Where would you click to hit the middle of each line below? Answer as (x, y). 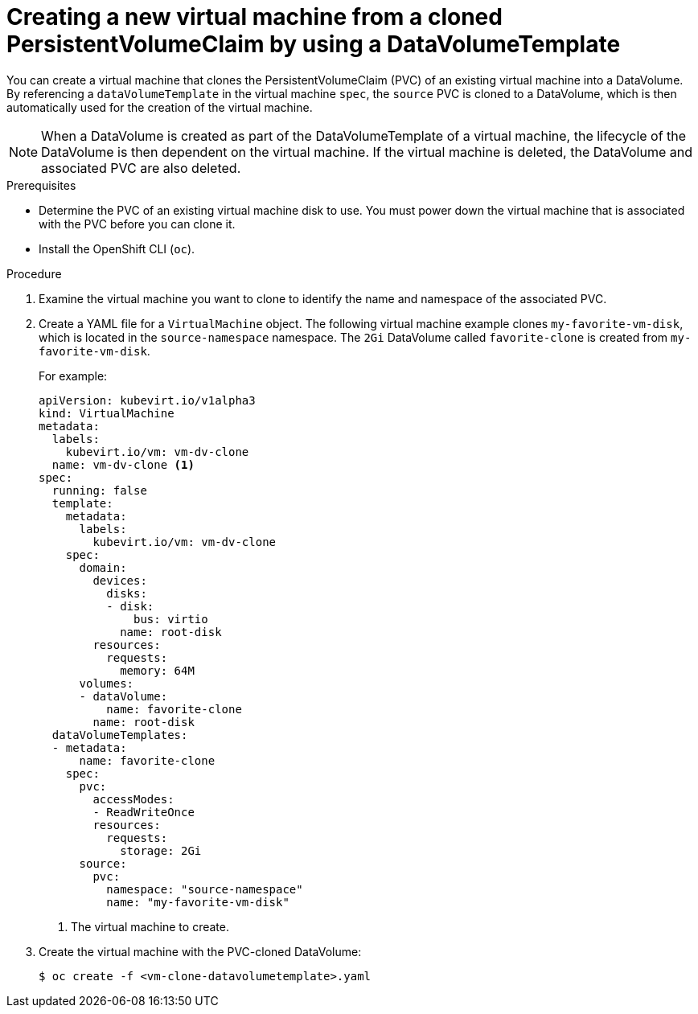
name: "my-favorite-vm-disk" (198, 902)
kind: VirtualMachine (107, 413)
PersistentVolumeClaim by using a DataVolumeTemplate (314, 44)
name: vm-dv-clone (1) (123, 464)
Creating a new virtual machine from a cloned (255, 17)
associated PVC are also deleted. (141, 168)
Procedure (34, 273)
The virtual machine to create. (150, 926)
